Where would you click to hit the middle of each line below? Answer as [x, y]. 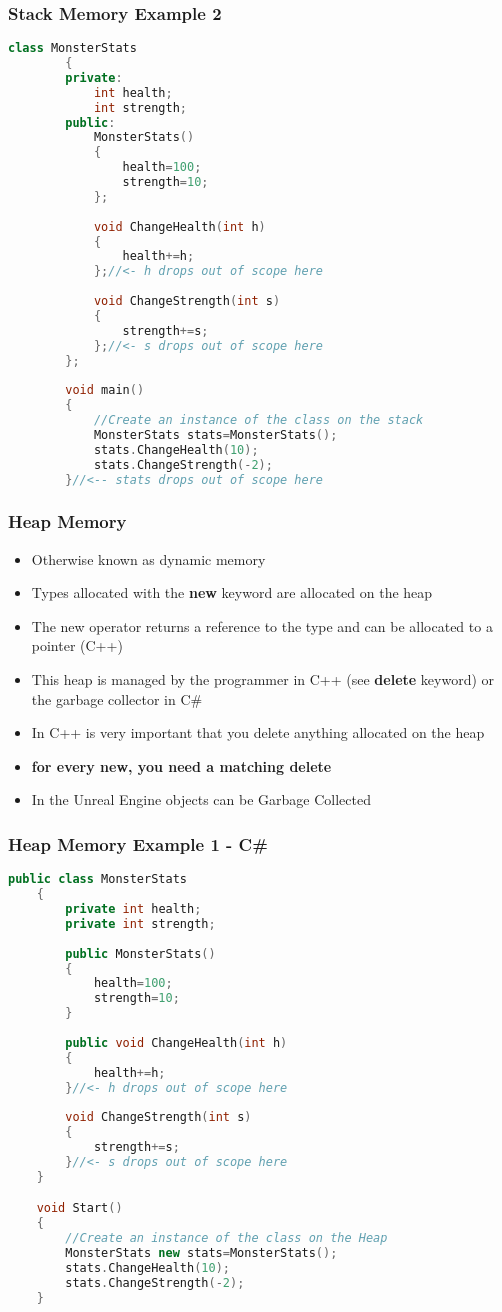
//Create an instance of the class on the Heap [226, 1238]
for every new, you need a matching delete [181, 765]
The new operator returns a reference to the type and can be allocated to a [262, 625]
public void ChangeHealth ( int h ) [176, 1042]
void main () [105, 390]
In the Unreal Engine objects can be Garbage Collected [201, 799]
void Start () [79, 1208]
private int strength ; [140, 923]
